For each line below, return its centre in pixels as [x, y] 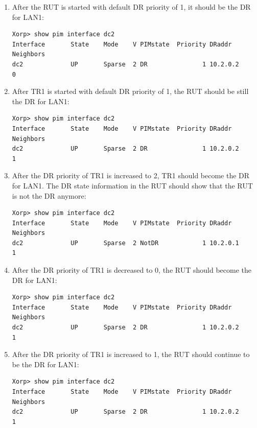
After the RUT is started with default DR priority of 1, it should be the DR [131, 7]
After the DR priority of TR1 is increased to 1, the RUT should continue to [131, 354]
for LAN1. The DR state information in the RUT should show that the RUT [132, 185]
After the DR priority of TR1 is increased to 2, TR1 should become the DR [131, 175]
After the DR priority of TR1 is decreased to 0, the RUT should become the [132, 270]
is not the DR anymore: [49, 195]
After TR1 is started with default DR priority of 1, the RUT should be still [130, 91]
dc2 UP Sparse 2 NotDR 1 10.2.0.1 [125, 243]
